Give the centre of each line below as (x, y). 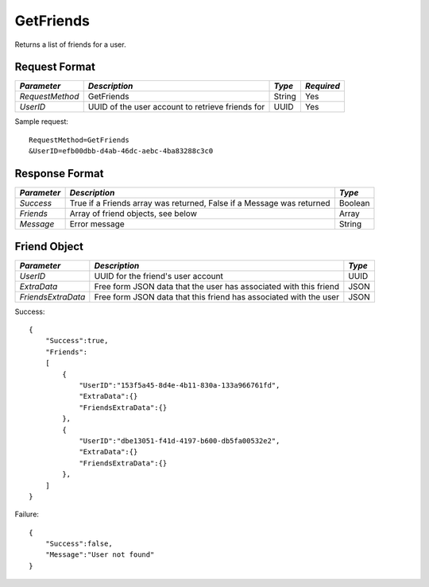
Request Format (55, 67)
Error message (97, 224)
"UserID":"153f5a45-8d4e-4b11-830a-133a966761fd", (180, 385)
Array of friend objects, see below (133, 214)
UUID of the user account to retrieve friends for (176, 107)
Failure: (27, 514)
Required (323, 86)
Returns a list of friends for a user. (70, 44)
